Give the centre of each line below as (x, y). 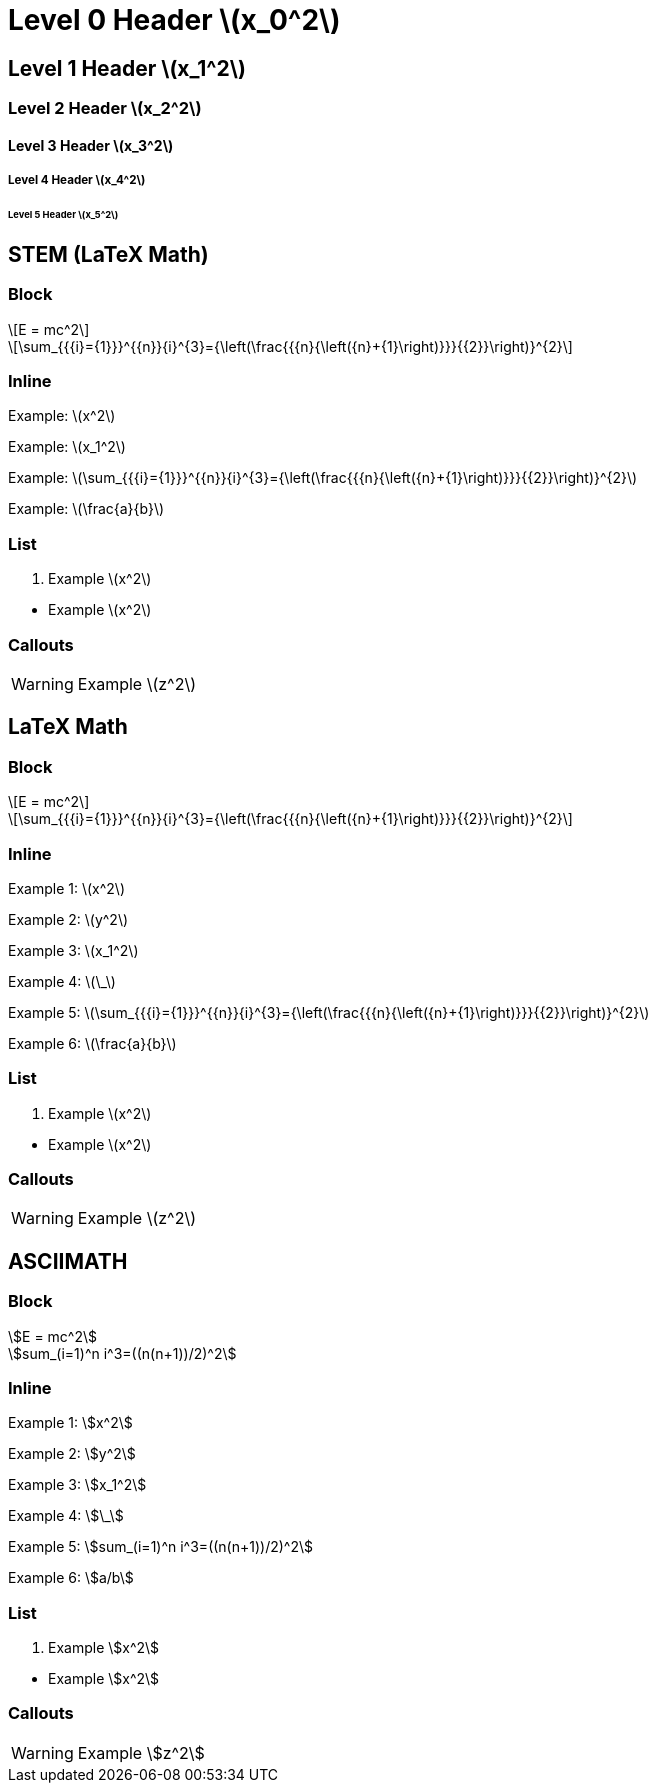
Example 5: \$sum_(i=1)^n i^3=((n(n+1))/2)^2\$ (161, 1547)
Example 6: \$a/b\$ (71, 1578)
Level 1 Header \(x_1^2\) (127, 68)
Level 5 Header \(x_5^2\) (63, 215)
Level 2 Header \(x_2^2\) (105, 108)
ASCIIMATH (68, 1261)
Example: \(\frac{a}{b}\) (86, 509)
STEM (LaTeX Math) (108, 254)
